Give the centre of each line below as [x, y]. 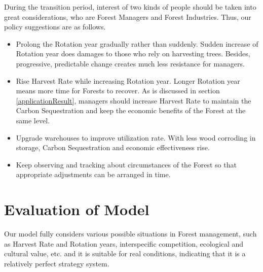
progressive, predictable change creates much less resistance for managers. [130, 63]
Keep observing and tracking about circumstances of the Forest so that [126, 164]
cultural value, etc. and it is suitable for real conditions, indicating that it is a [125, 253]
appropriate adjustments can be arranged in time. [93, 174]
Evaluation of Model [77, 209]
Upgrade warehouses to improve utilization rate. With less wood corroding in [136, 137]
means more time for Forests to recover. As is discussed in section [118, 91]
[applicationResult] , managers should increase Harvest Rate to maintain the [134, 100]
